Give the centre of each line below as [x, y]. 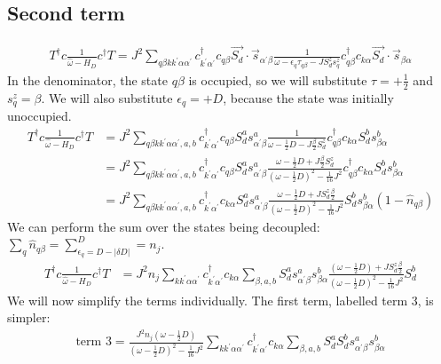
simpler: [29, 317]
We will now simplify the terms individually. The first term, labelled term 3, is [220, 300]
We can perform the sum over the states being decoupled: [164, 226]
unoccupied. [39, 116]
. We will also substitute [107, 97]
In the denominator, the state [87, 79]
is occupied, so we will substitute [278, 79]
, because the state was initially [308, 97]
